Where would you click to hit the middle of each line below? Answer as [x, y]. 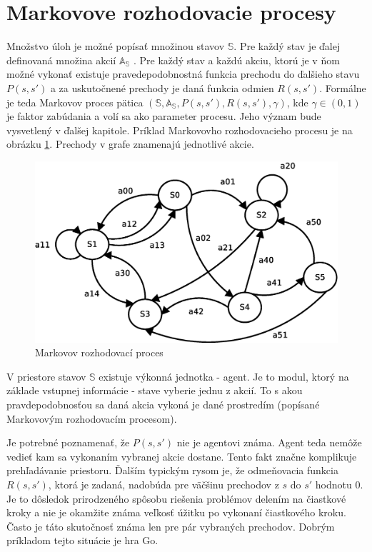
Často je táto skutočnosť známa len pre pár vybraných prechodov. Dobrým [171, 526]
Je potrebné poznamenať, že [68, 442]
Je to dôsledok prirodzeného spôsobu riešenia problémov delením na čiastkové [176, 498]
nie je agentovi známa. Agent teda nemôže [269, 442]
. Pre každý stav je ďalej [287, 46]
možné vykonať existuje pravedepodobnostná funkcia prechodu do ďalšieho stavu [183, 74]
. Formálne [343, 87]
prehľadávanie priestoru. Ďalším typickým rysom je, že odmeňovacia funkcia [172, 470]
